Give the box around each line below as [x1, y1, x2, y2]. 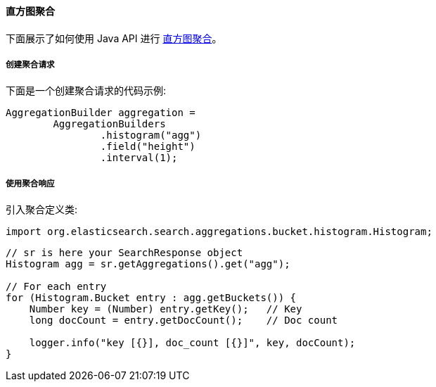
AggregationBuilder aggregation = [6, 107, 195, 119]
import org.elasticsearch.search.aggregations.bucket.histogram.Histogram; [6, 226, 432, 238]
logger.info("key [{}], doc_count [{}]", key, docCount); [29, 337, 356, 349]
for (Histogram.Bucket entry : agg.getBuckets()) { [6, 292, 297, 304]
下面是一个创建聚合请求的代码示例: [6, 84, 167, 97]
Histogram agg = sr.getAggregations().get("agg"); [6, 258, 290, 270]
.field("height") [100, 141, 195, 153]
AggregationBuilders [53, 118, 166, 130]
